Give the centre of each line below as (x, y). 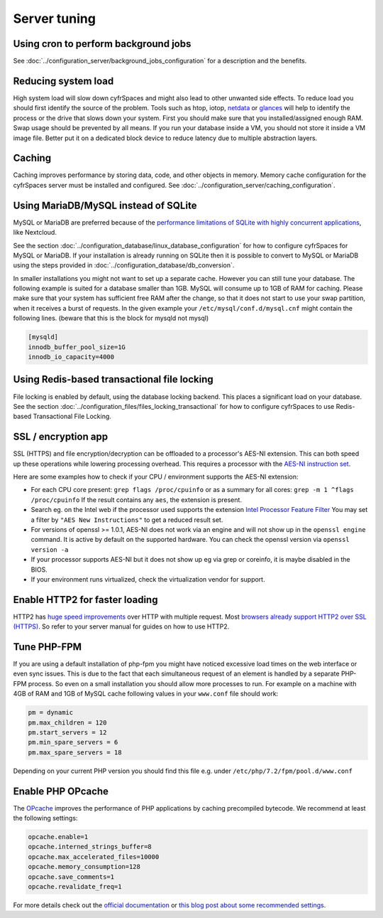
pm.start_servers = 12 (67, 733)
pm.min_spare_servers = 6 (73, 742)
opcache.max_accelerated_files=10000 (94, 856)
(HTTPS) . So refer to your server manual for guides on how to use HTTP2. (121, 626)
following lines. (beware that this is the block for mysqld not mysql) (111, 318)
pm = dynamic (51, 712)
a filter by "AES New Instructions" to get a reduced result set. (127, 520)
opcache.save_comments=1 (71, 877)
